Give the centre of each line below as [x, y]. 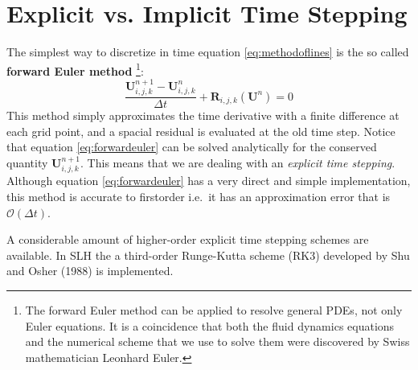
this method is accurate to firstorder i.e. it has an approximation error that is [199, 197]
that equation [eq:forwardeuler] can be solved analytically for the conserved [192, 147]
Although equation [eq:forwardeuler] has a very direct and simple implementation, [209, 181]
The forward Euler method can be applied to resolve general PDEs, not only [214, 310]
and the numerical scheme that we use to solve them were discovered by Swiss [217, 341]
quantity [27, 163]
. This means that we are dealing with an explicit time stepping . [238, 163]
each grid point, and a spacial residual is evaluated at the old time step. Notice [201, 131]
